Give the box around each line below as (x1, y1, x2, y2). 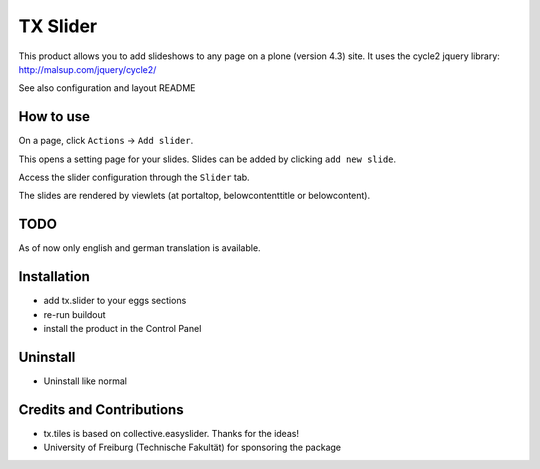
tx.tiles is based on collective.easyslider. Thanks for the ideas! (43, 427, 300, 439)
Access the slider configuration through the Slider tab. (18, 171, 250, 184)
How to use (18, 108, 90, 125)
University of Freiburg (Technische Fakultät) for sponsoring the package (43, 441, 342, 454)
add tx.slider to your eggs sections (43, 295, 187, 307)
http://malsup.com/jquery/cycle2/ (18, 63, 157, 75)
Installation (18, 268, 90, 285)
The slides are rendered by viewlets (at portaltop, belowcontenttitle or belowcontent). (18, 190, 371, 202)
